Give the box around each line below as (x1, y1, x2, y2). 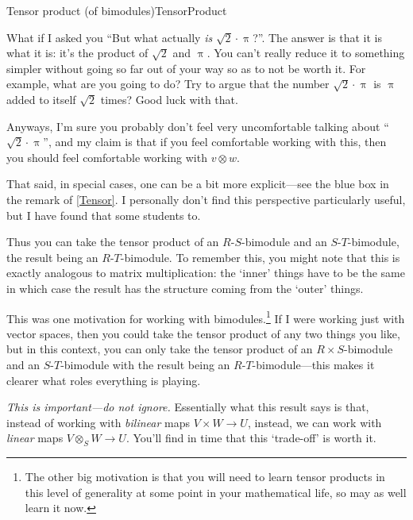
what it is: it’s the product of (6, 44, 149, 61)
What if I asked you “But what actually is (6, 29, 213, 45)
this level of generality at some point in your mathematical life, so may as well (25, 483, 407, 500)
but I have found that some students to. (6, 206, 201, 223)
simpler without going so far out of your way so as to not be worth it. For (6, 60, 366, 76)
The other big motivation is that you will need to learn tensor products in (25, 468, 385, 485)
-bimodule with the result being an (60, 356, 230, 372)
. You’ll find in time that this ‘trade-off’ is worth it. (125, 429, 376, 446)
